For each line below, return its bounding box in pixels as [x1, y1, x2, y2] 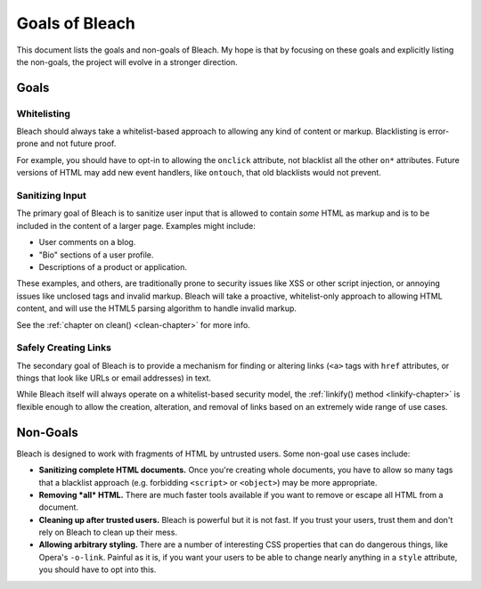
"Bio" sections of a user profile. [38, 250, 154, 260]
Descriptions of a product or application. [38, 261, 187, 272]
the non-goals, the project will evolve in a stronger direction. [16, 56, 238, 67]
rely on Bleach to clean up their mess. [38, 527, 178, 538]
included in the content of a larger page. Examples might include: [16, 220, 256, 231]
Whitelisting [16, 107, 71, 119]
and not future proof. [40, 138, 117, 149]
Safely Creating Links [16, 341, 111, 354]
